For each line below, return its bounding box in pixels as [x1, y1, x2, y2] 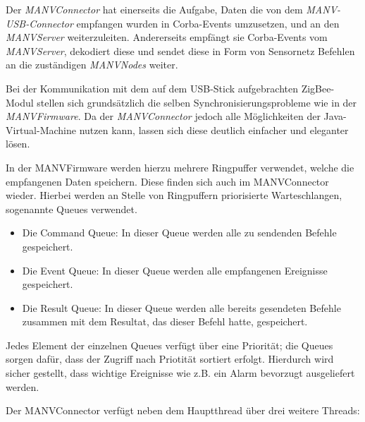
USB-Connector [6, 16, 73, 30]
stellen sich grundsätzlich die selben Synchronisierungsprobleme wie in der [37, 95, 357, 109]
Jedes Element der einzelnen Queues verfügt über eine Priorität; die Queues [6, 337, 333, 352]
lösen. [6, 136, 30, 151]
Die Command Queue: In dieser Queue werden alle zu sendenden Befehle [22, 225, 337, 240]
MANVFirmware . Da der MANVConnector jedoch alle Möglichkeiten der [6, 109, 321, 123]
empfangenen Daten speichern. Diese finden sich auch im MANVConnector [6, 174, 329, 188]
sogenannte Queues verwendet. [6, 201, 137, 216]
